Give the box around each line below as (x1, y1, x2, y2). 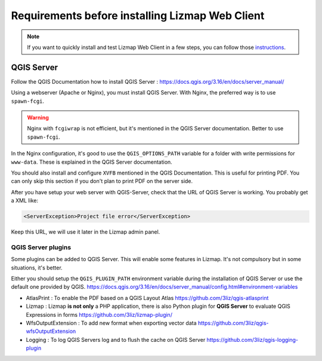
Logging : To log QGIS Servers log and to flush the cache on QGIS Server (26, 336, 206, 343)
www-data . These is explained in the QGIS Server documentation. (11, 158, 172, 166)
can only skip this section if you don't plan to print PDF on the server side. (11, 178, 193, 185)
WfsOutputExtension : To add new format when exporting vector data (26, 319, 197, 326)
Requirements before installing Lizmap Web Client (11, 9, 265, 22)
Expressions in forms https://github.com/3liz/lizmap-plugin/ (26, 311, 173, 318)
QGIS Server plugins (11, 243, 72, 251)
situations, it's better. (11, 264, 63, 271)
